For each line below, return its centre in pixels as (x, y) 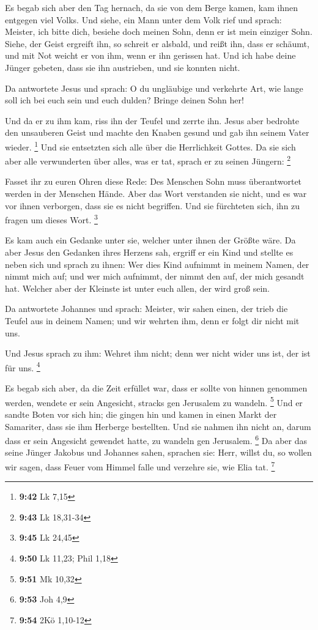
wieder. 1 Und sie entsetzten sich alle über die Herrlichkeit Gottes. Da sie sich (150, 146)
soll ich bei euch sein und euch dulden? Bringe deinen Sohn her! (124, 100)
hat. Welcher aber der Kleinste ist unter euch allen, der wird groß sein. (137, 288)
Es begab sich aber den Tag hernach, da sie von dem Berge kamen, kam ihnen (152, 7)
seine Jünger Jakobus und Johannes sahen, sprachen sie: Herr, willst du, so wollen (158, 452)
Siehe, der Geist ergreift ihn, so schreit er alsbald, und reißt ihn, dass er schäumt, (157, 43)
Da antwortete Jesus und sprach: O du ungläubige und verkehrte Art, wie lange (154, 88)
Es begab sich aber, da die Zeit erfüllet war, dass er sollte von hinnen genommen (156, 388)
